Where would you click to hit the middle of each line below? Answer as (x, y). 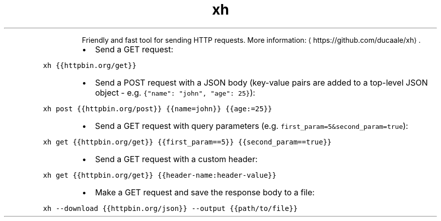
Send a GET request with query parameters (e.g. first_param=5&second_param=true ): (251, 126)
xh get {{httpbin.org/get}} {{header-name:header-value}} (160, 175)
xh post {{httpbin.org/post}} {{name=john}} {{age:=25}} (158, 108)
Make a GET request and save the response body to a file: (205, 192)
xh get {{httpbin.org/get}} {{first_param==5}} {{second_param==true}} (187, 142)
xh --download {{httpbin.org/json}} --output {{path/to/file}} (170, 208)
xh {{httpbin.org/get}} (90, 65)
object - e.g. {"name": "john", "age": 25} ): (175, 92)
